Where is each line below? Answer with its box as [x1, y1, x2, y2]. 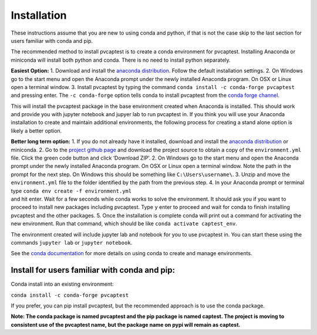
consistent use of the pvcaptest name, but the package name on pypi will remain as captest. [11, 321, 241, 328]
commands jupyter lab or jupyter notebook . [11, 239, 133, 246]
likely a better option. [11, 127, 62, 134]
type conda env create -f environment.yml [11, 187, 132, 194]
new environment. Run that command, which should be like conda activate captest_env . [11, 220, 238, 227]
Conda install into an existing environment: [11, 280, 114, 287]
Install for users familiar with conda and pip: [11, 265, 176, 275]
